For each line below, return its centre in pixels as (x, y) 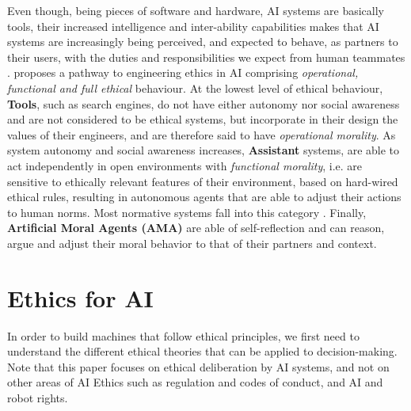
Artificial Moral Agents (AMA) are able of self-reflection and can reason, (196, 228)
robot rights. (38, 398)
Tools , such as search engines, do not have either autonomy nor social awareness (204, 103)
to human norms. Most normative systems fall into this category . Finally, (187, 212)
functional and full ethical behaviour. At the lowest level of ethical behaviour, (195, 88)
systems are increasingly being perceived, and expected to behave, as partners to (203, 42)
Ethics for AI (80, 297)
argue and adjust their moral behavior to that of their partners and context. (192, 243)
